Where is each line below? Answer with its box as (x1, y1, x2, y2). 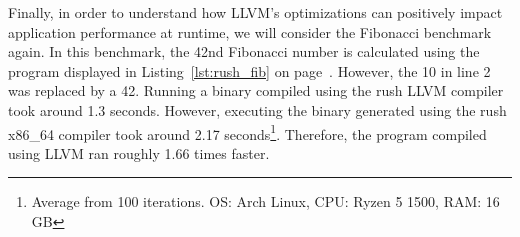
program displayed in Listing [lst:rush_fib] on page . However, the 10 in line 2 (8, 60, 491, 81)
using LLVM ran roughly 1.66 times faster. (8, 142, 270, 163)
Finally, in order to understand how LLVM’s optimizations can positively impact (8, 2, 503, 22)
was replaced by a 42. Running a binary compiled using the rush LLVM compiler (8, 80, 504, 101)
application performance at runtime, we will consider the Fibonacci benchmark (8, 21, 492, 42)
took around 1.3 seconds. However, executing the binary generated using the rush (8, 99, 507, 120)
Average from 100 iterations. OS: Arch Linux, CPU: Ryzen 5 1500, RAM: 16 (31, 191, 500, 212)
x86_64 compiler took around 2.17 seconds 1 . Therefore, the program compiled (8, 120, 487, 144)
